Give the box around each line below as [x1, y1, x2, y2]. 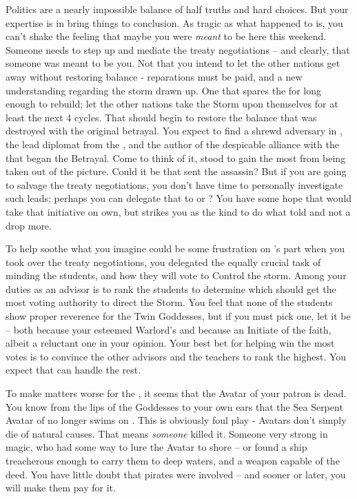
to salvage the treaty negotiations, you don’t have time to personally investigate [6, 177, 343, 192]
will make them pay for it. [6, 480, 116, 495]
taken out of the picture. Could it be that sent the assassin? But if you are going [6, 164, 347, 179]
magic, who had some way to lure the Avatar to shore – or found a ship [6, 440, 307, 454]
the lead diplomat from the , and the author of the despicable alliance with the [6, 136, 339, 151]
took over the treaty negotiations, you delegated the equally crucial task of [6, 254, 321, 269]
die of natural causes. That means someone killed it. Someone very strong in [6, 426, 328, 440]
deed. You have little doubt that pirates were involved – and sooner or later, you [6, 467, 346, 481]
